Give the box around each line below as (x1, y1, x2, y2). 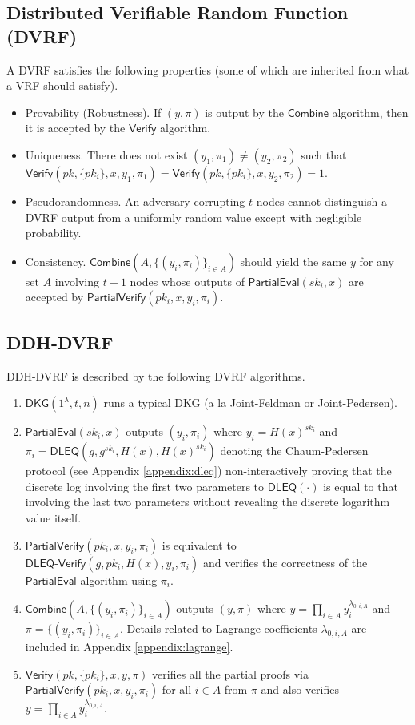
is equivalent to (162, 536, 237, 553)
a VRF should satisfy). (6, 77, 118, 94)
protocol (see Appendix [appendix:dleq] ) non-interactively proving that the (25, 462, 392, 479)
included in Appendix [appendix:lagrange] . (25, 638, 233, 655)
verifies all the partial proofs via (152, 665, 309, 682)
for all (162, 681, 192, 698)
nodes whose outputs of (130, 272, 245, 289)
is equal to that (323, 477, 398, 494)
